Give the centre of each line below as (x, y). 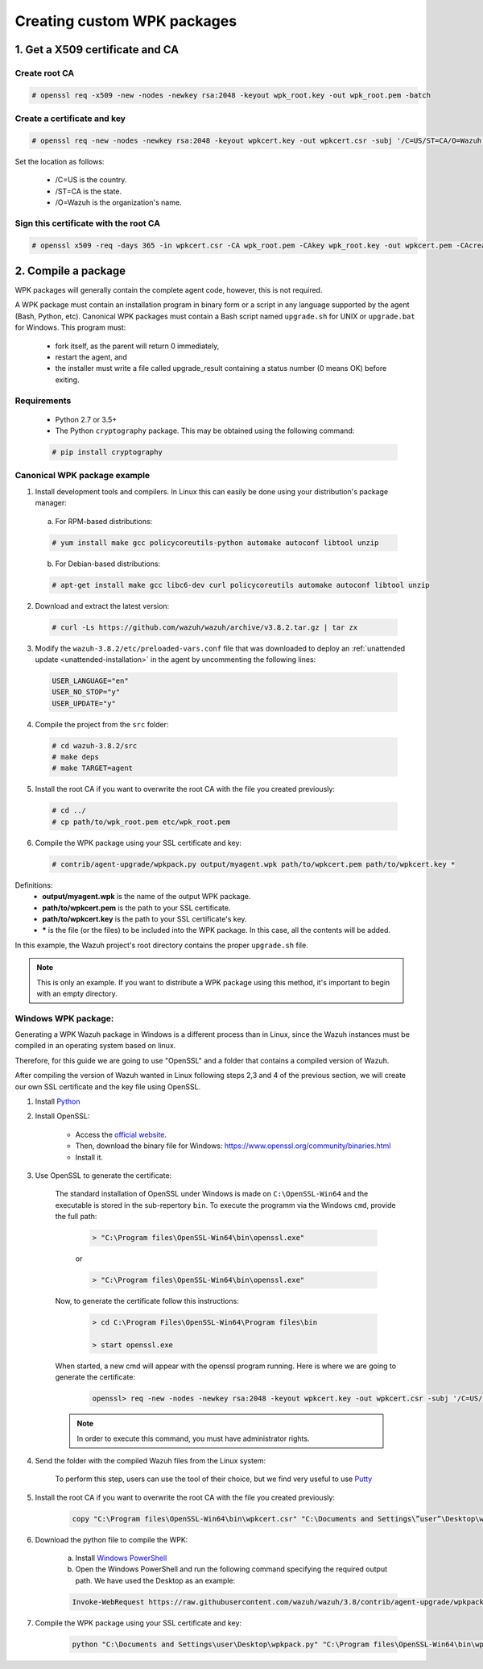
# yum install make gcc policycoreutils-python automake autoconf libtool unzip (215, 543)
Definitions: (34, 885)
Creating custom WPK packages (126, 21)
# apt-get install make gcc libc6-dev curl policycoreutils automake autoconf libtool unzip (241, 585)
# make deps (76, 757)
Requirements (43, 401)
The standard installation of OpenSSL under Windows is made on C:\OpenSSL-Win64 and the (212, 1194)
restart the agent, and (91, 357)
